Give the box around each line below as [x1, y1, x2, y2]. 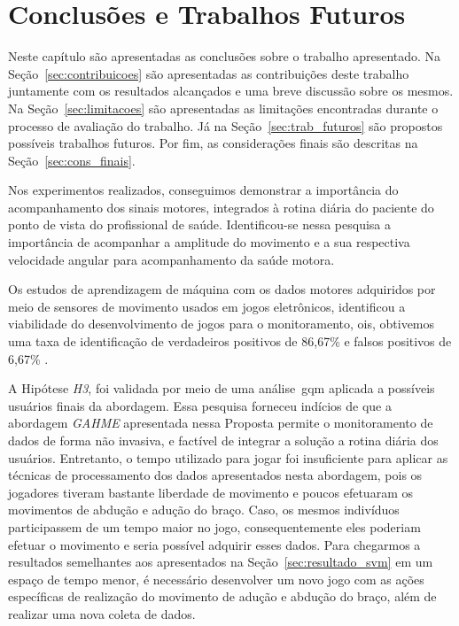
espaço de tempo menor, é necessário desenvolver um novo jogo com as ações [8, 569, 424, 588]
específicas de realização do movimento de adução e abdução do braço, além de [8, 587, 437, 606]
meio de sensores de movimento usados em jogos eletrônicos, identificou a [8, 297, 406, 315]
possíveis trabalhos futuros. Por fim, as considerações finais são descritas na [8, 134, 418, 152]
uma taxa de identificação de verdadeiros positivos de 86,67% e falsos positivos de [8, 332, 452, 351]
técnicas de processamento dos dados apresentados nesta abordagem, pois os [8, 466, 423, 484]
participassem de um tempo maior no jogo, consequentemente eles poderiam [8, 517, 421, 536]
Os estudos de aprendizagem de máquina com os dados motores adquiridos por [8, 280, 436, 298]
